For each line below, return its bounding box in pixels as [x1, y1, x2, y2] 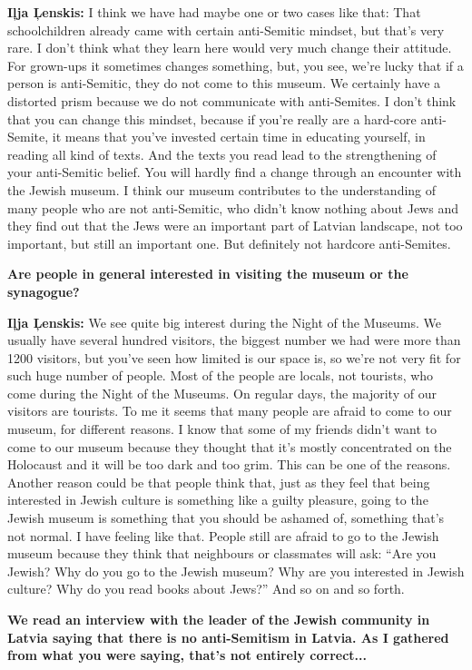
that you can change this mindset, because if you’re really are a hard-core [7, 109, 417, 128]
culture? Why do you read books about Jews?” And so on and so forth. [7, 579, 405, 598]
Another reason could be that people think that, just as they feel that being [7, 472, 430, 491]
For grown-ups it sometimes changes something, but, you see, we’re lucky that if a [7, 55, 464, 74]
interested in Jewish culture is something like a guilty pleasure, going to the [7, 490, 428, 509]
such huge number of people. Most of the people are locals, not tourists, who [7, 366, 434, 385]
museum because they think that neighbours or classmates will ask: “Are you [7, 544, 437, 563]
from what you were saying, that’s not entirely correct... [7, 645, 367, 665]
